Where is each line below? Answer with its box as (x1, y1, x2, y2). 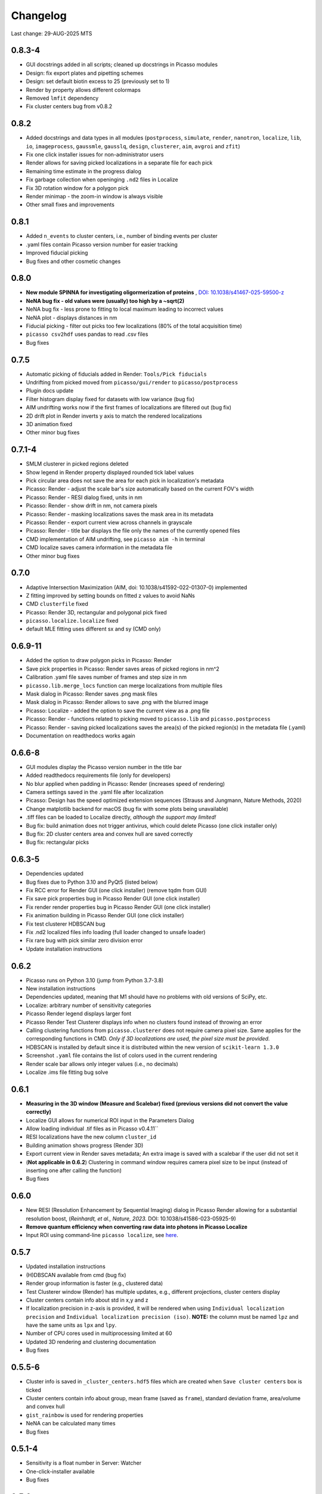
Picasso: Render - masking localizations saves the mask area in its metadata (26, 510, 214, 518)
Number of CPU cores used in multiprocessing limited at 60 (26, 1330, 172, 1337)
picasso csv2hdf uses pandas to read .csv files (26, 330, 148, 338)
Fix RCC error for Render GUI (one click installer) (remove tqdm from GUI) (26, 887, 207, 893)
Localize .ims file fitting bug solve (26, 1069, 109, 1076)
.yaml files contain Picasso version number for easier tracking (26, 241, 178, 248)
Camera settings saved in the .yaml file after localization (26, 788, 164, 795)
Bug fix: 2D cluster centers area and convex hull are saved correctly (26, 830, 193, 837)
